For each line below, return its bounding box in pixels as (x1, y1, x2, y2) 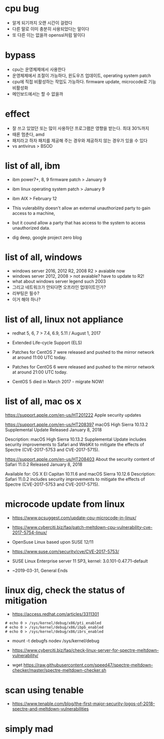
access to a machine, (12, 210, 55, 216)
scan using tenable (5, 685, 84, 696)
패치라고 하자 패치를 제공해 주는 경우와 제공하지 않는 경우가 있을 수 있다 (12, 137, 148, 143)
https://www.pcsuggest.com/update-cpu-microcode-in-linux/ (12, 515, 137, 521)
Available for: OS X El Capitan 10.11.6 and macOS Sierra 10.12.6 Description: (5, 471, 156, 476)
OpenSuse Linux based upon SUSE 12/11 (12, 539, 94, 545)
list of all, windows (5, 251, 82, 263)
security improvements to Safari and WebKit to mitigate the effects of (5, 441, 144, 447)
